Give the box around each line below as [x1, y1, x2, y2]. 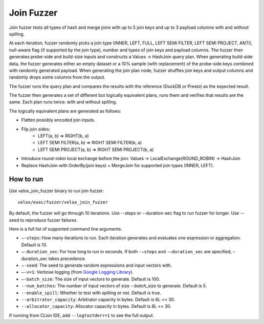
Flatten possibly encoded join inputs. [21, 117, 95, 123]
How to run [9, 175, 44, 183]
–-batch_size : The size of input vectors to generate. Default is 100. [21, 276, 160, 282]
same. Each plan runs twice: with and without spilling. [9, 99, 117, 105]
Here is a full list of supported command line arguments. [9, 226, 122, 232]
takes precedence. [48, 256, 86, 261]
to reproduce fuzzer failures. [20, 217, 78, 223]
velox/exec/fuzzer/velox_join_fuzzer [18, 199, 109, 205]
